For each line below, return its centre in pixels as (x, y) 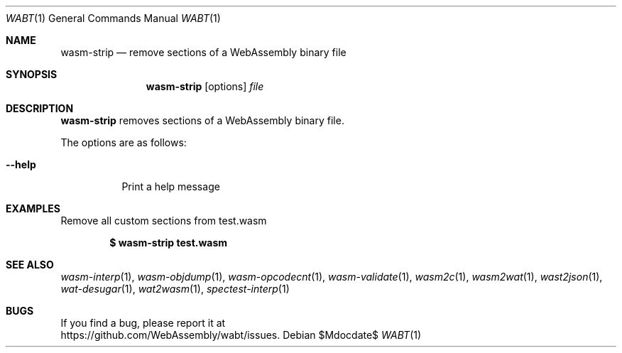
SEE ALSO (30, 265)
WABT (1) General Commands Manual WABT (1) (113, 18)
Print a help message (171, 186)
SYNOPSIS (32, 74)
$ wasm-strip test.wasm (169, 243)
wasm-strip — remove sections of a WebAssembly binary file (203, 52)
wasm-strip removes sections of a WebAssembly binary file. (202, 120)
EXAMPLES (33, 208)
